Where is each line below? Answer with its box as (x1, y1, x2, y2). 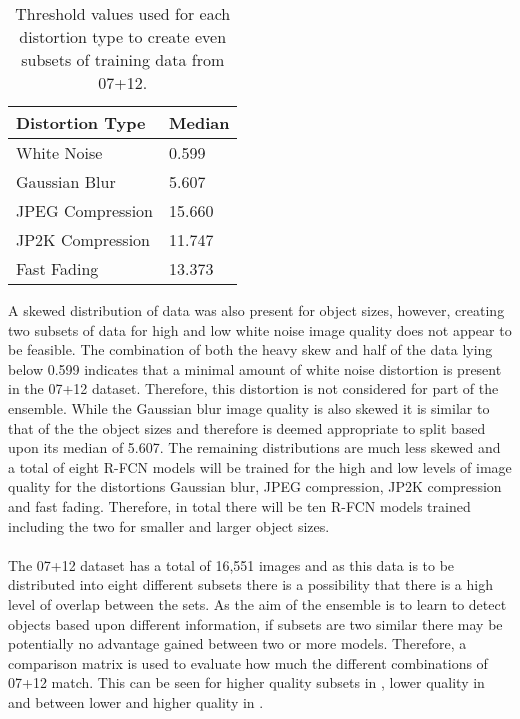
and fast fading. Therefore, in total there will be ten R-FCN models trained (8, 495, 471, 516)
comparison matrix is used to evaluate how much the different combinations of (8, 652, 488, 673)
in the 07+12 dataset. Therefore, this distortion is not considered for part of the (8, 378, 499, 399)
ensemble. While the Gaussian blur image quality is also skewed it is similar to (8, 397, 490, 418)
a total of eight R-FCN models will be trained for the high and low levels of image (8, 456, 512, 477)
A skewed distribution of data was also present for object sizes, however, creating (8, 300, 505, 320)
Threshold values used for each (15, 2, 231, 25)
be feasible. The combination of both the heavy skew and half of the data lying (8, 339, 493, 360)
